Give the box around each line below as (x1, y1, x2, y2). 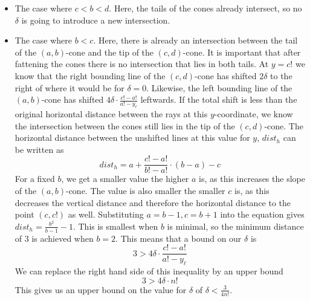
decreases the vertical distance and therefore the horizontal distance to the (15, 196, 291, 209)
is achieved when (31, 231, 94, 244)
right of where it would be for (15, 81, 124, 94)
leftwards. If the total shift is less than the (140, 93, 297, 106)
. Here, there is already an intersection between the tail (93, 34, 298, 47)
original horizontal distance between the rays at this (15, 107, 208, 120)
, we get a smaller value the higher (61, 172, 189, 185)
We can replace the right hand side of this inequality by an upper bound (15, 265, 283, 277)
